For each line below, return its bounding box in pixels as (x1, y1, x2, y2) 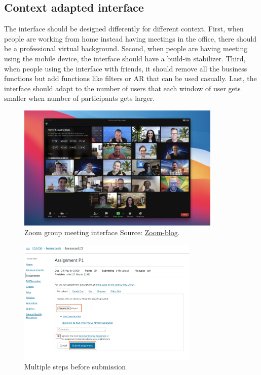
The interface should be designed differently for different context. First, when (4, 23, 244, 34)
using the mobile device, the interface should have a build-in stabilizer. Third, (4, 53, 246, 63)
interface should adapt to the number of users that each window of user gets (4, 83, 241, 93)
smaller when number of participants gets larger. (4, 93, 155, 103)
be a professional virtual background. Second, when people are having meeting (4, 43, 248, 54)
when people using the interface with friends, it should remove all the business (4, 63, 247, 73)
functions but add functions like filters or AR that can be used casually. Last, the (4, 73, 257, 84)
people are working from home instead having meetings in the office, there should (4, 33, 257, 44)
